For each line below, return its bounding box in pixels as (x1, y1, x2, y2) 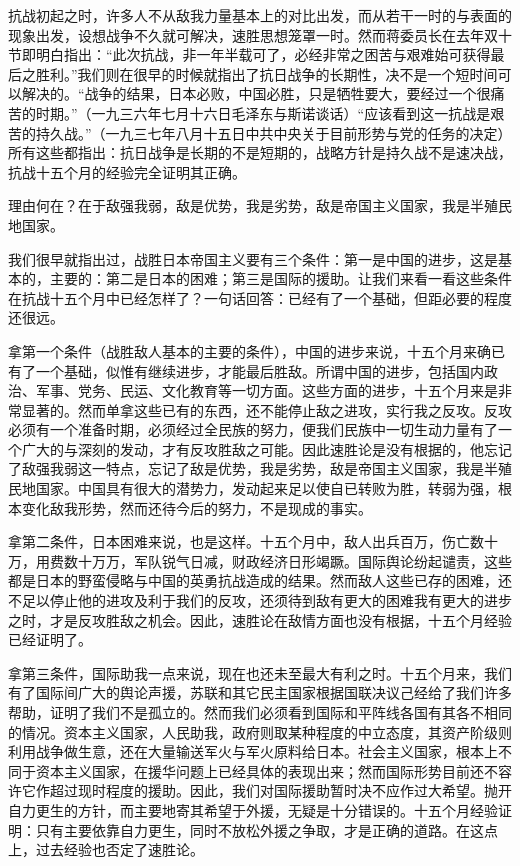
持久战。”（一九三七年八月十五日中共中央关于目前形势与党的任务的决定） (35, 122, 512, 143)
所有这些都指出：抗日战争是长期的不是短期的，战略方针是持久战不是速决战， (8, 142, 512, 163)
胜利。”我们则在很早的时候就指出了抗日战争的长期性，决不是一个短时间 (35, 63, 498, 84)
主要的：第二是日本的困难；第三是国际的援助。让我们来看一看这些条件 (49, 268, 512, 289)
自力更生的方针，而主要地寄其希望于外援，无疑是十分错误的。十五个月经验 (8, 799, 498, 820)
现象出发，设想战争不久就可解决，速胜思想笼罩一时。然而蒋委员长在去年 (8, 24, 484, 45)
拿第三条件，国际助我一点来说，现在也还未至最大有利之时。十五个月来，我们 (8, 662, 512, 683)
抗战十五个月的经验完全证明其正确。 (8, 161, 246, 182)
